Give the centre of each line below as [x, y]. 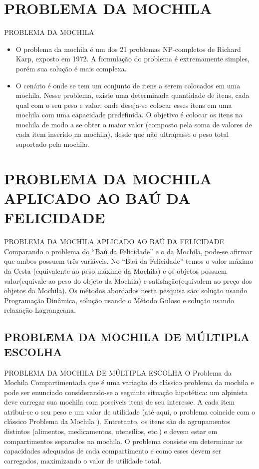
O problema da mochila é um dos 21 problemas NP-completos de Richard [128, 49]
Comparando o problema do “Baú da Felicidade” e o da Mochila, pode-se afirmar [128, 251]
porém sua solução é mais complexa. [71, 68]
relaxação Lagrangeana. [40, 310]
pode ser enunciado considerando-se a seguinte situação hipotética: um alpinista [126, 392]
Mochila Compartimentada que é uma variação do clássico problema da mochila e [129, 382]
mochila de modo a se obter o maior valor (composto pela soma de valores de [134, 124]
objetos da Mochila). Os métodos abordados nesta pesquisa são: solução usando [126, 290]
